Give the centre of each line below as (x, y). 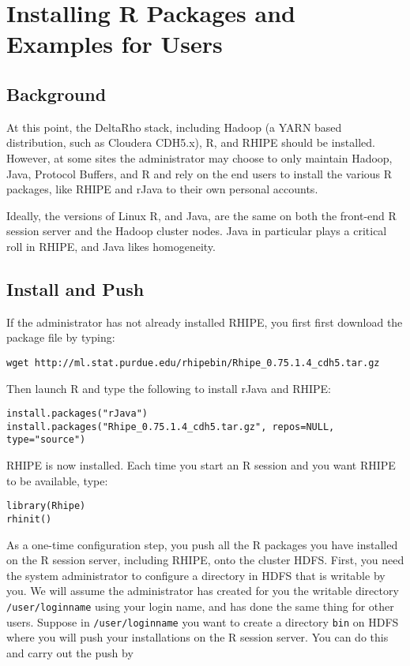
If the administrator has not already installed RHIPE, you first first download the (205, 322)
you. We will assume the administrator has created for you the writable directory (203, 591)
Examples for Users (115, 44)
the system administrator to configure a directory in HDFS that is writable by (196, 575)
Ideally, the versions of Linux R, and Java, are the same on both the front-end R (201, 215)
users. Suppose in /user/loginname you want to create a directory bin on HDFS (203, 621)
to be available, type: (57, 480)
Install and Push (75, 288)
